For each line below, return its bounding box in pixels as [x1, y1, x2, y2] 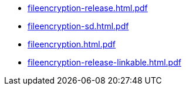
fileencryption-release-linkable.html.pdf [28, 57, 181, 67]
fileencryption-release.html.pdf [28, 3, 148, 13]
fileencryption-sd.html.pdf [28, 21, 129, 31]
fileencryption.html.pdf [28, 39, 116, 49]
